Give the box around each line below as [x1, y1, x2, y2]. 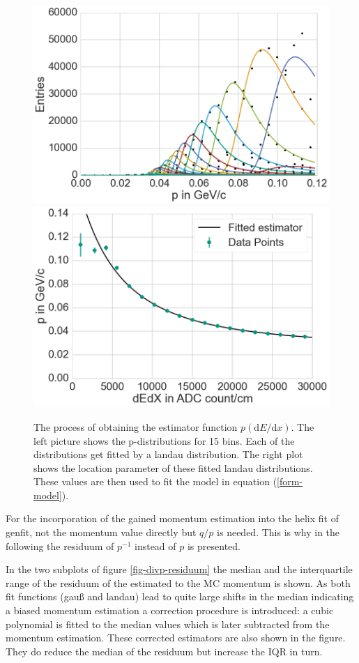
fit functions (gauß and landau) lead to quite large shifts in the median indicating [6, 589, 354, 604]
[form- [277, 474, 303, 489]
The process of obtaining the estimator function [33, 419, 238, 434]
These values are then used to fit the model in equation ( [33, 474, 277, 489]
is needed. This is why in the [217, 525, 340, 540]
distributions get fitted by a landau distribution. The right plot [33, 447, 303, 462]
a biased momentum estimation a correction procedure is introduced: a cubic [6, 603, 334, 618]
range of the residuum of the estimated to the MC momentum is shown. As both [6, 575, 351, 590]
